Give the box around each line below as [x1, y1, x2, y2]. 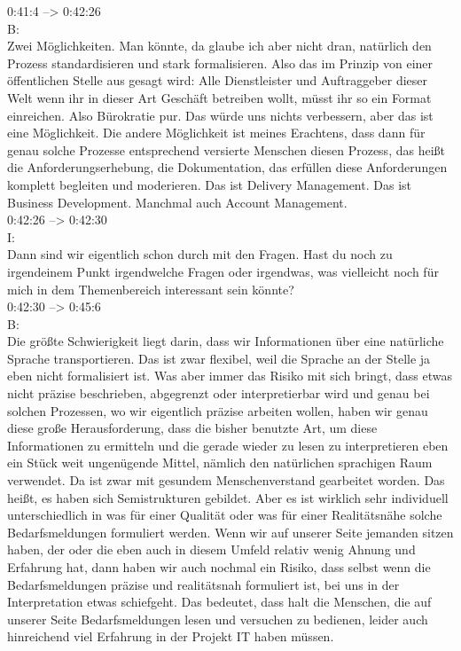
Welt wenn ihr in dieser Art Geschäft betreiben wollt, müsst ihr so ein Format [7, 88, 432, 106]
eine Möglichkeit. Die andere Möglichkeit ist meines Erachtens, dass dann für [7, 123, 426, 142]
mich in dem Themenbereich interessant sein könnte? [7, 279, 294, 298]
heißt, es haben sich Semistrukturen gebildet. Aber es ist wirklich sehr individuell [7, 488, 449, 506]
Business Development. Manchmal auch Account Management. [7, 192, 348, 211]
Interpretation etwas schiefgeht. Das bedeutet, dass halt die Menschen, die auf [7, 592, 432, 611]
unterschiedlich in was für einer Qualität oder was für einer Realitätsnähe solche [7, 506, 442, 524]
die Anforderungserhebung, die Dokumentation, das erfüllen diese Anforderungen [7, 158, 448, 176]
